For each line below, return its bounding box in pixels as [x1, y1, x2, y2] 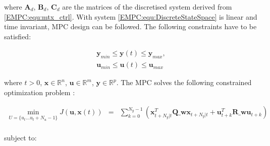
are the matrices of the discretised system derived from [62, 2, 232, 12]
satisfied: [4, 31, 31, 41]
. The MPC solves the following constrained [116, 77, 252, 88]
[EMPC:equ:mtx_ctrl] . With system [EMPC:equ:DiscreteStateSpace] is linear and [4, 11, 257, 22]
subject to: [4, 132, 37, 142]
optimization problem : [4, 87, 75, 97]
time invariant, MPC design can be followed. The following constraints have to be [4, 21, 257, 32]
